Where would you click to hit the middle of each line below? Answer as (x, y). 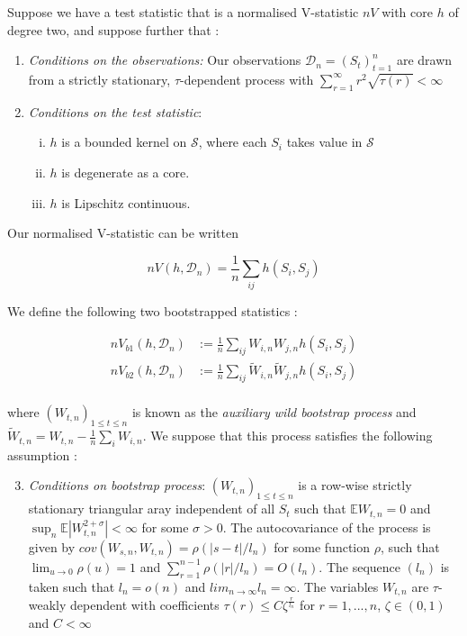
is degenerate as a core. (126, 172)
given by (52, 546)
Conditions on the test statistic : (115, 111)
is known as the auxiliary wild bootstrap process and (274, 412)
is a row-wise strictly (355, 485)
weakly (47, 604)
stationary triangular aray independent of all (152, 509)
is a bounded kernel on (124, 142)
